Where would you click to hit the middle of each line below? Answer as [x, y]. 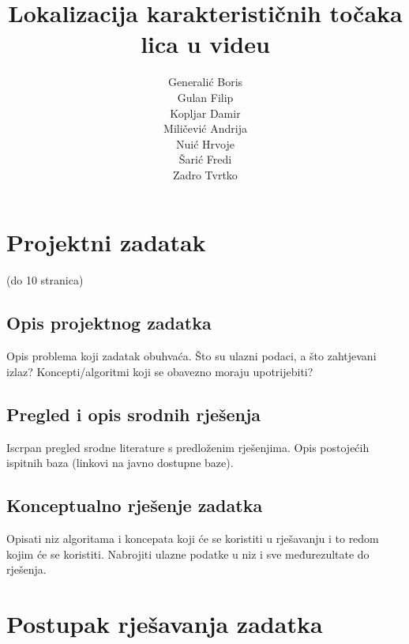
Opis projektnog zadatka [109, 323]
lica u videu [205, 44]
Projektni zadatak [106, 242]
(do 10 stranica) [45, 280]
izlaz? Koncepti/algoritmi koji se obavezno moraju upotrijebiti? [160, 371]
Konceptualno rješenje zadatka [135, 505]
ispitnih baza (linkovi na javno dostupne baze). [120, 463]
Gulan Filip [205, 97]
